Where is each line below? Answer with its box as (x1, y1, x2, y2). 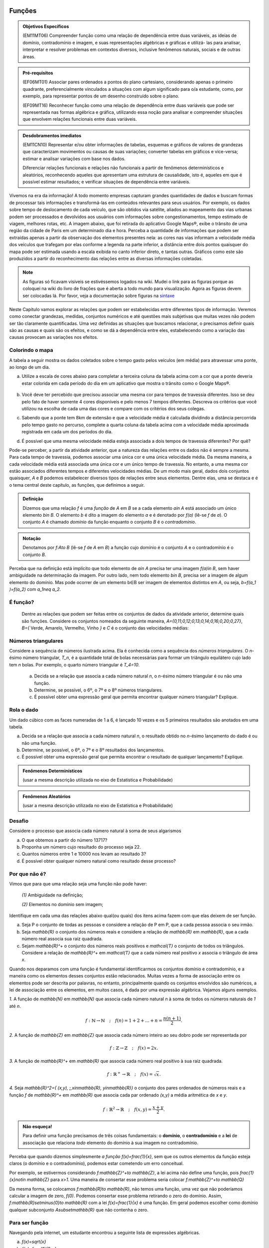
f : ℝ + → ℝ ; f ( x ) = (107, 1071, 153, 1077)
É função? (9, 599, 34, 606)
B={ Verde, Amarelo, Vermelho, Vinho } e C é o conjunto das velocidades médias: (21, 624, 189, 631)
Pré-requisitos (22, 70, 53, 76)
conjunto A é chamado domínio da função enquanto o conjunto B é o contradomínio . (22, 519, 196, 525)
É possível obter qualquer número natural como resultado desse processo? (21, 858, 176, 864)
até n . (9, 1003, 21, 1009)
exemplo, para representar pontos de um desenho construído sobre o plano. (22, 93, 179, 99)
